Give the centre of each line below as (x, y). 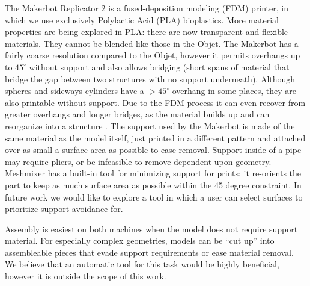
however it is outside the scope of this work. (86, 276)
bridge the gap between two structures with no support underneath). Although (150, 79)
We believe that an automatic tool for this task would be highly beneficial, (142, 264)
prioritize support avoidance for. (64, 209)
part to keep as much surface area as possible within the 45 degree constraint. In (153, 185)
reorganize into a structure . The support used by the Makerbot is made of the (150, 126)
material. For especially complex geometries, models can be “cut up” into (140, 241)
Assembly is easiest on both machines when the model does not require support (151, 228)
